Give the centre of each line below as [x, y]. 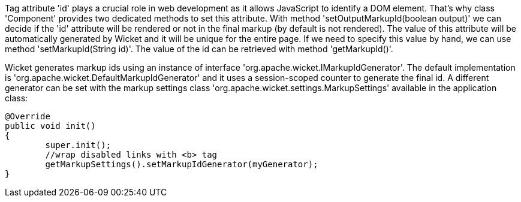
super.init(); [78, 145]
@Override [28, 116]
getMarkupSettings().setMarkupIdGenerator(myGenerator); [182, 164]
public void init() [50, 126]
